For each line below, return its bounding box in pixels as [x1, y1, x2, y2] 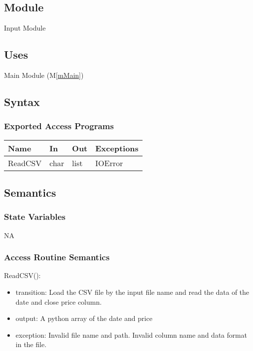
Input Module [4, 23, 46, 33]
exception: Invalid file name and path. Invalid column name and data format [15, 329, 247, 340]
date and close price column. [15, 296, 102, 307]
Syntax [4, 94, 40, 109]
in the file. [15, 339, 47, 350]
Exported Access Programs [4, 120, 114, 132]
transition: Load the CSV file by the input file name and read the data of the [15, 287, 250, 297]
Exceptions [95, 142, 139, 154]
